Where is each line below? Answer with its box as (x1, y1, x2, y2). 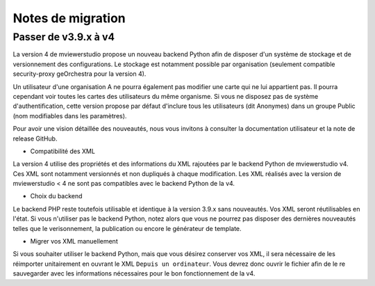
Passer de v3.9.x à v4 (12, 31, 115, 43)
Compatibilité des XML (30, 147, 95, 155)
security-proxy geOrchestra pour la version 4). (12, 70, 147, 78)
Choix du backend (30, 192, 83, 200)
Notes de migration (12, 10, 126, 26)
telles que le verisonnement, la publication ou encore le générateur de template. (12, 224, 242, 232)
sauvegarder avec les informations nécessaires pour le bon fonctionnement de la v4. (12, 269, 256, 278)
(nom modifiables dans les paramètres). (12, 111, 127, 120)
